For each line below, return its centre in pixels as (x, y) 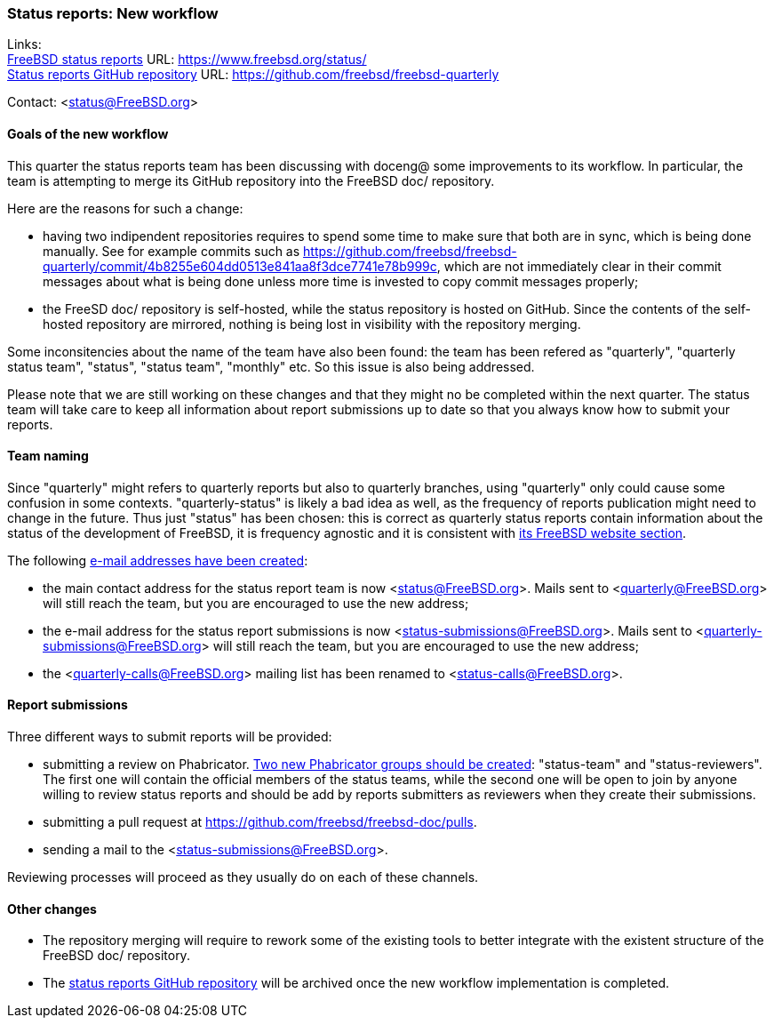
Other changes (52, 909)
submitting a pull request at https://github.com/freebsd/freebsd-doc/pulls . (260, 822)
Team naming (48, 456)
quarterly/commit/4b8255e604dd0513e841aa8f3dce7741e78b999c (240, 266)
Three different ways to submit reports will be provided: (170, 737)
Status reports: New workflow (113, 13)
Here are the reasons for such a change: (125, 208)
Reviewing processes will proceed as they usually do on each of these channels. (243, 877)
